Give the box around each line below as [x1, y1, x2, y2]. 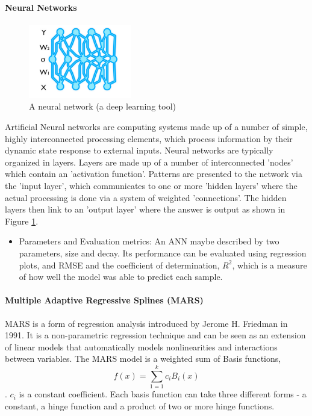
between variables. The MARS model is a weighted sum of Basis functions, [5, 352, 281, 365]
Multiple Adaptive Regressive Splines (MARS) [5, 294, 204, 306]
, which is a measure [232, 258, 307, 271]
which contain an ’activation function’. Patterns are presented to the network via [5, 167, 303, 180]
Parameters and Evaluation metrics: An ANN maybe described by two [19, 235, 279, 247]
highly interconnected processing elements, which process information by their [5, 132, 293, 144]
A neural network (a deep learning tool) [29, 100, 176, 113]
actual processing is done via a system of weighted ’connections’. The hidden [5, 191, 287, 203]
